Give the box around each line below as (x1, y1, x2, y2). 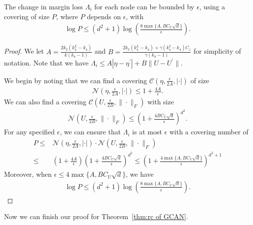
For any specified (4, 127, 55, 137)
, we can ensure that (59, 127, 121, 137)
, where (56, 11, 78, 21)
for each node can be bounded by (94, 1, 195, 11)
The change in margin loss (4, 1, 83, 11)
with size (147, 96, 174, 107)
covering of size (4, 11, 50, 21)
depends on (87, 11, 121, 21)
